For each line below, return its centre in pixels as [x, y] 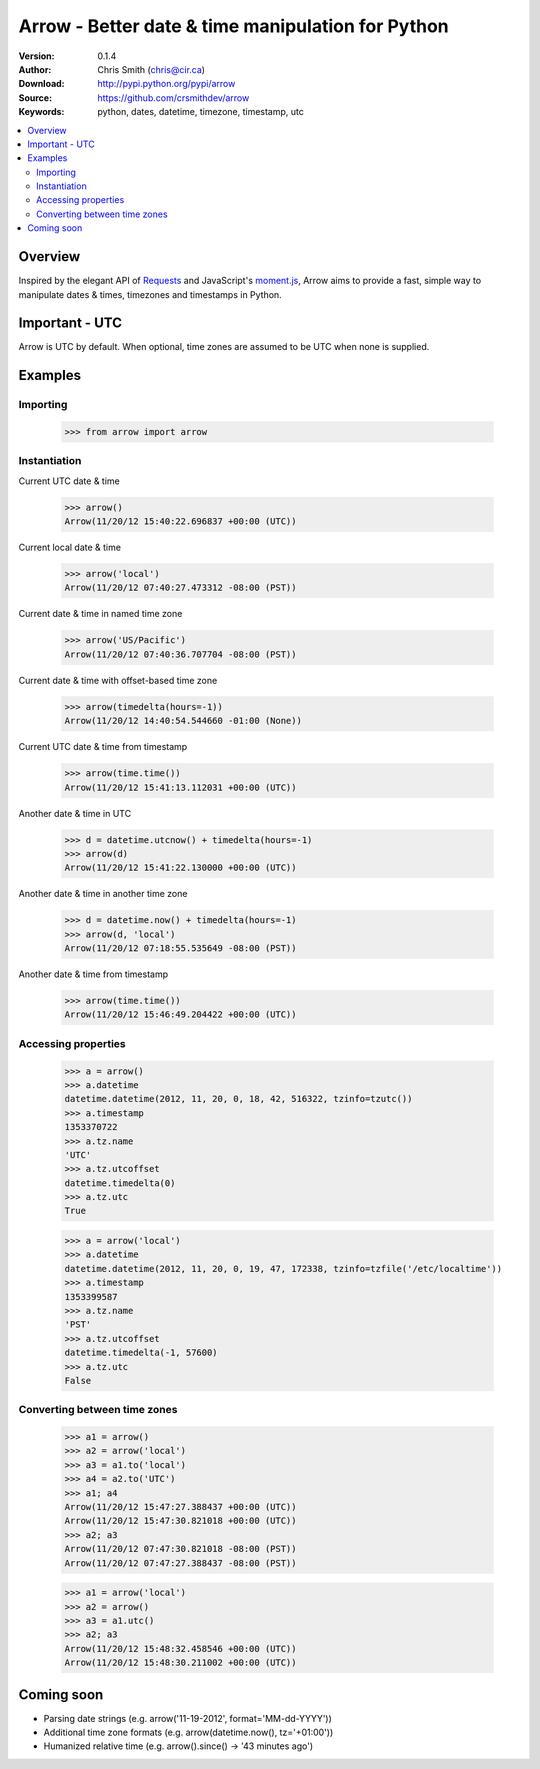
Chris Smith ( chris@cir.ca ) [151, 69]
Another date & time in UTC [75, 813]
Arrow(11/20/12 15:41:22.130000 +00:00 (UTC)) [180, 868]
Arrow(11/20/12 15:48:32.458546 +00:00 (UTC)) [180, 1648]
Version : [36, 56]
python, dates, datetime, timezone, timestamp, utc [201, 112]
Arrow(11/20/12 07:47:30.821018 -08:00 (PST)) [180, 1549]
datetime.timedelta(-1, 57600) [141, 1353]
